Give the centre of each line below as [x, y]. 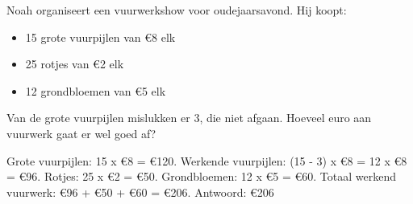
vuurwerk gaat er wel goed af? [81, 133]
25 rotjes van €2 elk [75, 64]
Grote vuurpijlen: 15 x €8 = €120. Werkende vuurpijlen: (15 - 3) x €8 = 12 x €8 [207, 160]
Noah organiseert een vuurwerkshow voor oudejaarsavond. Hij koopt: [177, 10]
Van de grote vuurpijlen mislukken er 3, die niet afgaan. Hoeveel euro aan [189, 118]
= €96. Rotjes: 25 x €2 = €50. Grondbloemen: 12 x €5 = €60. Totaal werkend [201, 176]
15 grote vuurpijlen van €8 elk [100, 37]
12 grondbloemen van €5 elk [96, 90]
